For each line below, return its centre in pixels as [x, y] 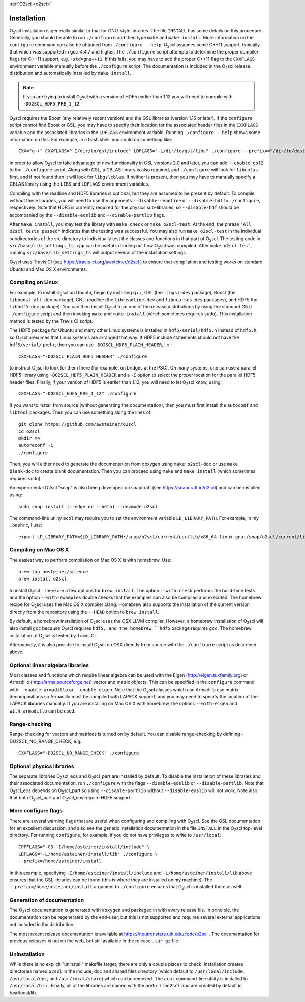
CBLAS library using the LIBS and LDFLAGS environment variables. [80, 184]
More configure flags [36, 810]
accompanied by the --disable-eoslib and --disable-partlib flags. [87, 215]
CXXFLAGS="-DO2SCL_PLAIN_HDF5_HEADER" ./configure [83, 356]
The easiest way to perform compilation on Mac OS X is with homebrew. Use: [90, 560]
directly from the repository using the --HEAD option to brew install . [84, 612]
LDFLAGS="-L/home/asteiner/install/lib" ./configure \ [88, 854]
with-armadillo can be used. [42, 710]
